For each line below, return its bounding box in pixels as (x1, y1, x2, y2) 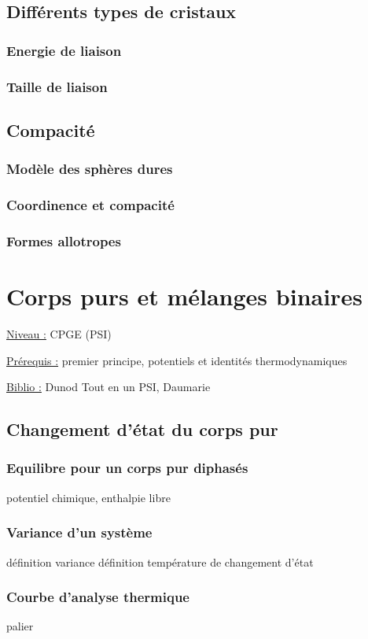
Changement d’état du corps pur (6, 417, 278, 441)
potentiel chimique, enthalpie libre (6, 489, 171, 505)
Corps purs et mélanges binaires (6, 279, 362, 312)
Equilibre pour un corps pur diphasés (6, 458, 248, 478)
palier (6, 618, 34, 634)
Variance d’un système (6, 523, 153, 542)
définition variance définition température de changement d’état (6, 553, 314, 570)
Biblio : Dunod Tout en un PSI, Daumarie (6, 379, 211, 395)
